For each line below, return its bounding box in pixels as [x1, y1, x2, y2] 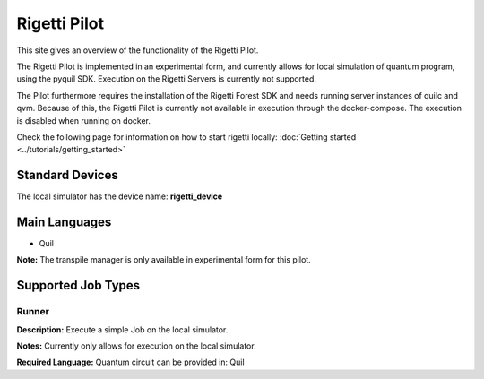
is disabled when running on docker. [16, 115, 151, 125]
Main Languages [16, 215, 112, 229]
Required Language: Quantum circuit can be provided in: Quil [16, 357, 246, 367]
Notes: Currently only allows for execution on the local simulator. [16, 340, 256, 351]
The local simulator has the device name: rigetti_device [16, 191, 223, 202]
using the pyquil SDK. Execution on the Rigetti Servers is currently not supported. [16, 73, 317, 84]
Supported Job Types [16, 278, 141, 293]
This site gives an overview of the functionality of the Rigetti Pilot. [16, 45, 259, 56]
